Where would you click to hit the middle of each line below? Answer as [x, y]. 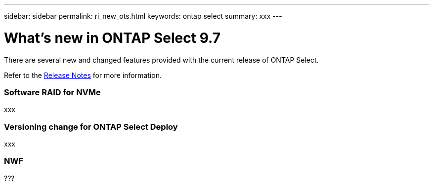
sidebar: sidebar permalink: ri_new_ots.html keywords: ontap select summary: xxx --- [143, 16]
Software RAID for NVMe [52, 92]
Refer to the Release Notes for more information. [83, 75]
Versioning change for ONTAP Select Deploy [91, 127]
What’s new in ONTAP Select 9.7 [112, 38]
